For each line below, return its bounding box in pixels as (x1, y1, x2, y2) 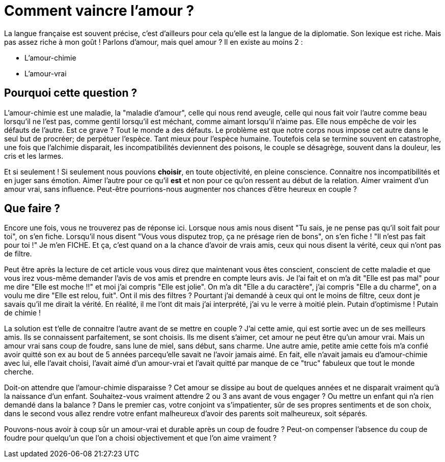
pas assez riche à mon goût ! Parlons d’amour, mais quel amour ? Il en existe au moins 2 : (4, 37, 303, 46)
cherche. (4, 367, 34, 377)
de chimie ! (4, 308, 41, 317)
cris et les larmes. (4, 151, 64, 160)
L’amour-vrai (24, 69, 67, 78)
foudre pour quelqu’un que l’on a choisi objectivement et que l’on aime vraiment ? (4, 434, 277, 443)
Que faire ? (4, 202, 60, 215)
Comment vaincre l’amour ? (4, 2, 194, 19)
